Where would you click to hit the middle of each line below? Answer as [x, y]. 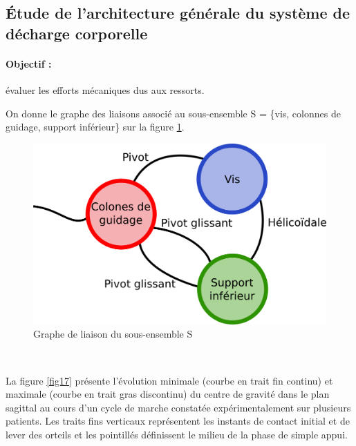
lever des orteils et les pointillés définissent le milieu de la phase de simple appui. [177, 434]
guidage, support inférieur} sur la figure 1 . [95, 127]
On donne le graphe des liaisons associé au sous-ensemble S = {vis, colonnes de [173, 113]
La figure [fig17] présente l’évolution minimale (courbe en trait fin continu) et [169, 380]
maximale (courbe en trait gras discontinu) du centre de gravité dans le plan [168, 394]
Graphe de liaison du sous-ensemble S [113, 334]
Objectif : [29, 63]
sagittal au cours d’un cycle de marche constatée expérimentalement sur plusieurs [178, 407]
